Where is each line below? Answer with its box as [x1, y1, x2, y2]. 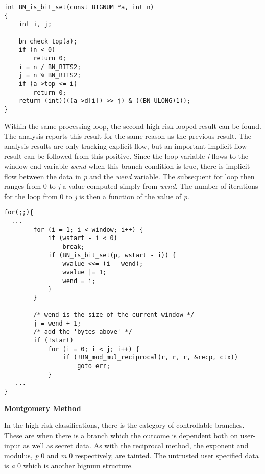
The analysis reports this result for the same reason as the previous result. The [4, 131, 252, 141]
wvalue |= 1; [62, 268, 107, 276]
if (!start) [33, 337, 74, 344]
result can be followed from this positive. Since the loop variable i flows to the [4, 150, 249, 161]
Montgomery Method [4, 402, 81, 413]
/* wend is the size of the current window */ [33, 311, 195, 319]
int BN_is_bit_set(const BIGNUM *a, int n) [4, 4, 154, 11]
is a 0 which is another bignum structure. [4, 460, 133, 470]
